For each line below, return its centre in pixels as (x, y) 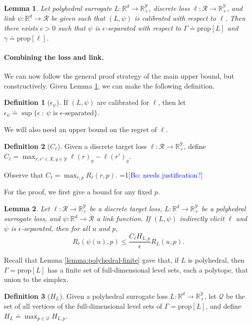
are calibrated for (123, 102)
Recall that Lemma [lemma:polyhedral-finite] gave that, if (91, 260)
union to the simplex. (36, 279)
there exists (21, 28)
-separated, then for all (55, 228)
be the (235, 296)
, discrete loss (169, 8)
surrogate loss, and (32, 218)
